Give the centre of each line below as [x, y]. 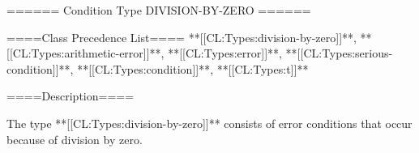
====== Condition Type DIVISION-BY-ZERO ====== [159, 10]
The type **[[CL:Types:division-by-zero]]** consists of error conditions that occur [209, 123]
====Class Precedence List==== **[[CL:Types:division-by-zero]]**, [182, 37]
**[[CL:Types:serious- [339, 53]
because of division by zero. [75, 139]
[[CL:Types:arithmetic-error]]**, [86, 53]
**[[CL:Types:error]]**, [225, 53]
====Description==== [71, 96]
